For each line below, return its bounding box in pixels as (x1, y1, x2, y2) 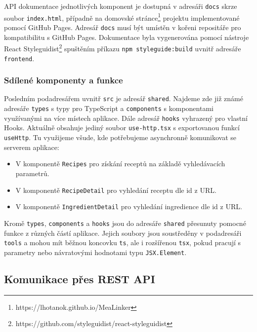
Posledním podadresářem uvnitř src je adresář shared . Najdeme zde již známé (4, 93, 243, 104)
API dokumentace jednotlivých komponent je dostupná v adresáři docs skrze (4, 1, 237, 11)
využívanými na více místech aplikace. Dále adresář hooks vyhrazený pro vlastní (4, 112, 248, 123)
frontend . (4, 53, 35, 63)
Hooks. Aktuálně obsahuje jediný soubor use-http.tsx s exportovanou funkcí (4, 122, 240, 133)
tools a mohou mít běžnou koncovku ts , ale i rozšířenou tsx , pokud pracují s (4, 237, 241, 248)
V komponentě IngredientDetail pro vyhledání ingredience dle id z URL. (15, 201, 242, 212)
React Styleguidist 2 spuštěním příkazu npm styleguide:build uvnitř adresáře (4, 42, 241, 53)
